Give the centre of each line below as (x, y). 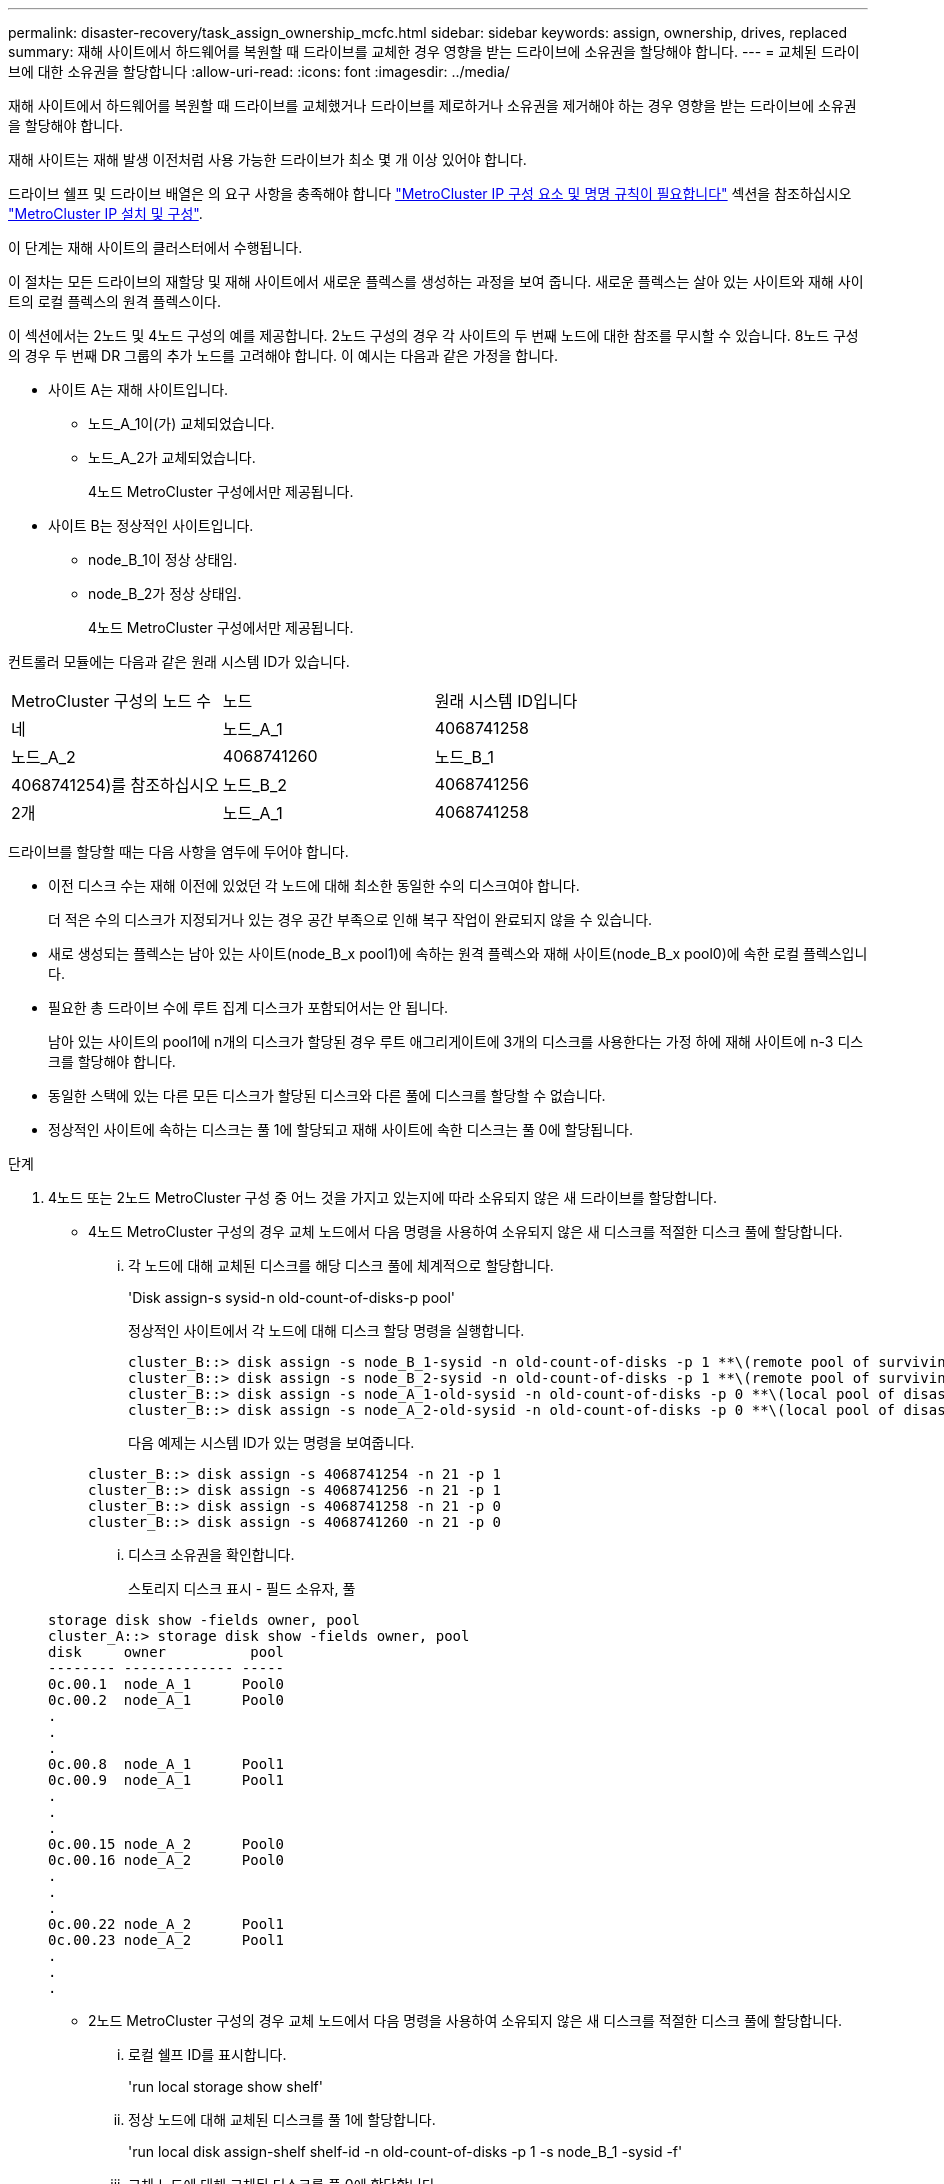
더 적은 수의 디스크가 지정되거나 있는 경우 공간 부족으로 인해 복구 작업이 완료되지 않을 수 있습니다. (350, 919)
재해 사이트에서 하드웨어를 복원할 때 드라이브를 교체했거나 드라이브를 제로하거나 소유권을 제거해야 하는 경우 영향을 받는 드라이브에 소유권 (432, 105)
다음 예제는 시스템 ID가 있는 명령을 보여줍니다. (271, 1442)
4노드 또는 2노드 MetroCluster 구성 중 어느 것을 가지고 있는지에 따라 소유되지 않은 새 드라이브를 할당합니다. (382, 1197)
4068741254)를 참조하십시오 (115, 785)
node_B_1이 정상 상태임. (163, 559)
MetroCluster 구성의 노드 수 (111, 701)
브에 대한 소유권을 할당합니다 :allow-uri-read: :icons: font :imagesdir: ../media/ (259, 71)
